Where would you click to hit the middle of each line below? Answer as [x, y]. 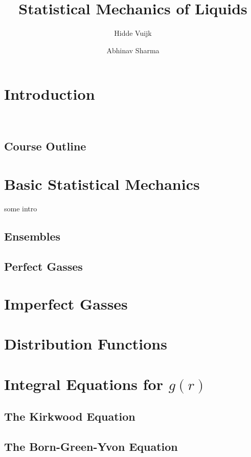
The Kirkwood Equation [70, 416]
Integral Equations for [84, 384]
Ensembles [32, 236]
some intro [21, 208]
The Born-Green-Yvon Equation [91, 447]
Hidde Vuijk [133, 33]
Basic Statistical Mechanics [102, 183]
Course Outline [45, 146]
